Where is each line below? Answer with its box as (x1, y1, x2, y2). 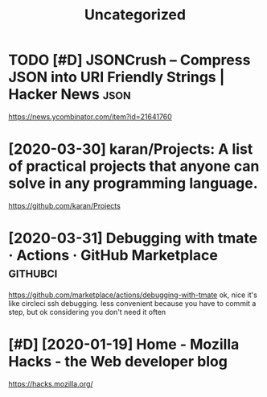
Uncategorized (84, 6, 187, 24)
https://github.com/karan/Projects (8, 201, 121, 210)
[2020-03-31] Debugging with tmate (8, 230, 258, 247)
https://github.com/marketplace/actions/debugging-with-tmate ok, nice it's (8, 290, 257, 300)
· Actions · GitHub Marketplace (8, 246, 219, 265)
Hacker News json (8, 85, 131, 104)
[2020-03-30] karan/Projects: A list (8, 140, 253, 159)
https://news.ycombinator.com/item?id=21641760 (8, 111, 173, 122)
